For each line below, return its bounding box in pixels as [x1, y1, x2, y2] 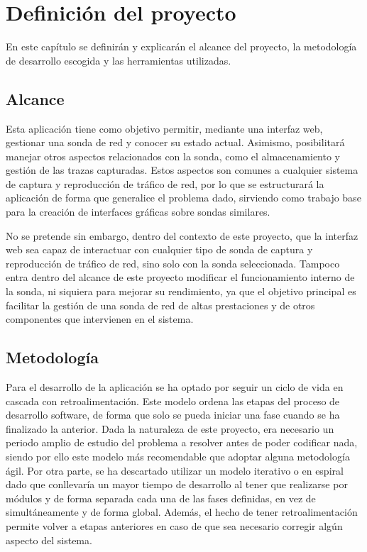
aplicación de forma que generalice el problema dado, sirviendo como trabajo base [6, 190, 361, 205]
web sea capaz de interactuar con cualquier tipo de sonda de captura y [6, 242, 313, 257]
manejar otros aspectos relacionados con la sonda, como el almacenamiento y [6, 148, 341, 163]
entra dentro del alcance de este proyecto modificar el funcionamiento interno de [6, 270, 355, 285]
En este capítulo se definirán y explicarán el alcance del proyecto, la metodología [6, 39, 357, 54]
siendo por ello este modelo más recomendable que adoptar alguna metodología [6, 449, 350, 463]
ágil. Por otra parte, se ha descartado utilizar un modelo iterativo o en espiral [6, 463, 344, 478]
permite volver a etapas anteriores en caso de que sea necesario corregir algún [6, 518, 343, 533]
